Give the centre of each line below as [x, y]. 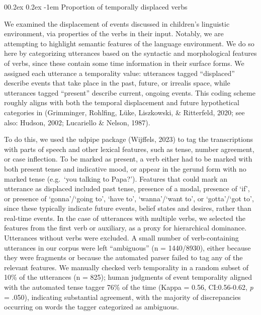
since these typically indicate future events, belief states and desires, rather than [128, 208]
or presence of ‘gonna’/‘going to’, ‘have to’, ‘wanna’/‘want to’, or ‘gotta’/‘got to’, [129, 198]
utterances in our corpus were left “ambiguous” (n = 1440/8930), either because [127, 247]
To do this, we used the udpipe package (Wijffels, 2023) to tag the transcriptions [129, 139]
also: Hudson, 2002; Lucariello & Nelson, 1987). [77, 122]
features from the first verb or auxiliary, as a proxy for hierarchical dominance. [125, 228]
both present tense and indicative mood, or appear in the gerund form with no [125, 168]
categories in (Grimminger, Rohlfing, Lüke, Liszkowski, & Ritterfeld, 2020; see [124, 112]
